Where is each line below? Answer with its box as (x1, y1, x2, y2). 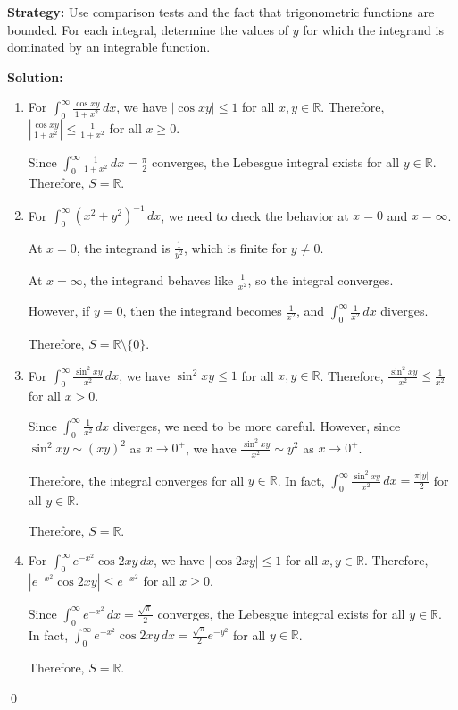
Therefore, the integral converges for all (28, 470, 245, 489)
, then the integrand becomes (122, 301, 282, 320)
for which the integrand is (303, 20, 444, 38)
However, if (28, 301, 90, 320)
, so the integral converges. (247, 271, 394, 289)
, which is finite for (183, 238, 287, 257)
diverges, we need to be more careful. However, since (112, 416, 401, 435)
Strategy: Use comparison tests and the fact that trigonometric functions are (7, 3, 435, 21)
